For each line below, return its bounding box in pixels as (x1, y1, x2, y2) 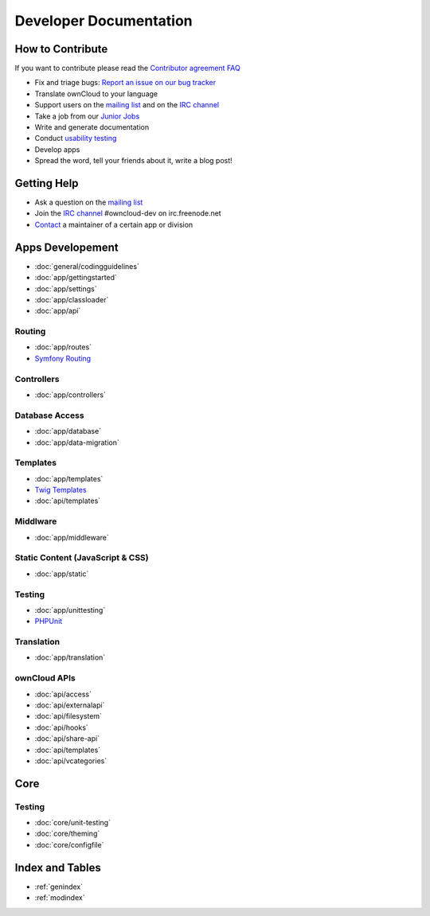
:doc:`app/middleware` (34, 532, 109, 542)
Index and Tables (14, 860, 101, 875)
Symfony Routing (34, 353, 92, 363)
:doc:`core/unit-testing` (34, 818, 111, 828)
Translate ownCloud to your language (34, 88, 158, 99)
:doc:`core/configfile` (34, 840, 104, 849)
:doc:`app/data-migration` (34, 438, 119, 447)
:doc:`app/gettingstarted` (34, 273, 117, 283)
